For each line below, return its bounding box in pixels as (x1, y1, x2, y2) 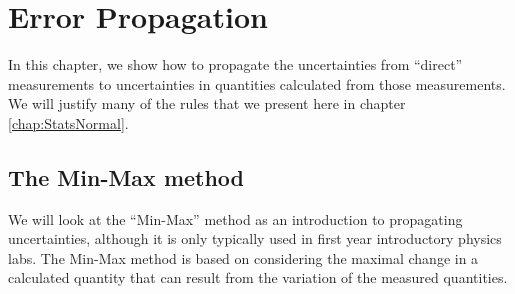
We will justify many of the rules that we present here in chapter (8, 93, 406, 114)
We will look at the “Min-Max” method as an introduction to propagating (8, 208, 463, 229)
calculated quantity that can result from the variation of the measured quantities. (8, 267, 508, 288)
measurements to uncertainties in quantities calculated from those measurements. (8, 73, 506, 94)
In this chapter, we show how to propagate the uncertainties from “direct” (8, 54, 463, 75)
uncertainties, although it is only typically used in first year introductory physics (8, 228, 502, 249)
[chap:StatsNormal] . (8, 112, 129, 133)
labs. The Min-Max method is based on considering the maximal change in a (8, 247, 479, 268)
